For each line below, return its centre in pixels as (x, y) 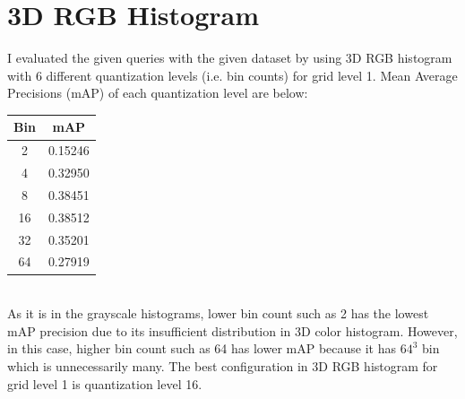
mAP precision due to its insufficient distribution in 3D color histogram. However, (232, 330)
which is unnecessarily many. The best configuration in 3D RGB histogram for (223, 365)
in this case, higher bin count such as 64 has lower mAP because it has (202, 348)
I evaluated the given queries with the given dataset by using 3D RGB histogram (230, 58)
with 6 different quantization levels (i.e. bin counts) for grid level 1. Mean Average (232, 75)
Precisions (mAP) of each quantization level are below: (158, 93)
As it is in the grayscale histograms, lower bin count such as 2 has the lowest (218, 313)
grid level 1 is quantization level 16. (105, 383)
